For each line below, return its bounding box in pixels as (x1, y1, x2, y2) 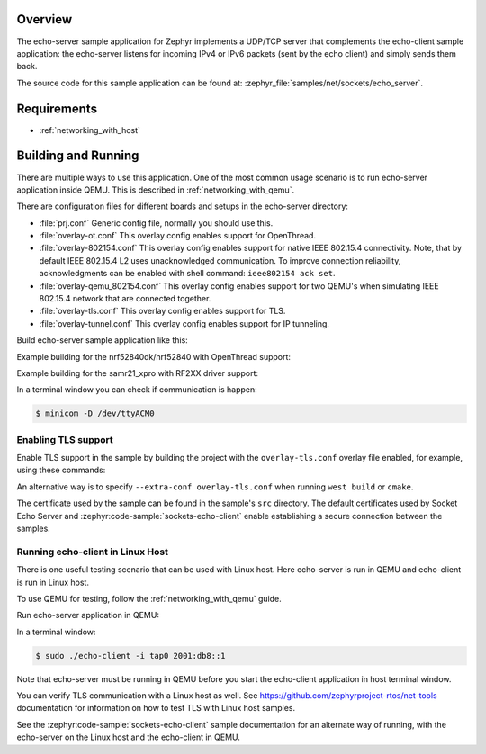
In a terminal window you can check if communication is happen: (16, 384, 258, 395)
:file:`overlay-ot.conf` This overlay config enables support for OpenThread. (39, 230, 317, 241)
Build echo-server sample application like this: (16, 335, 188, 346)
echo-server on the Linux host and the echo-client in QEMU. (16, 732, 240, 742)
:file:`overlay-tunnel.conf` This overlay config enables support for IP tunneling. (39, 318, 330, 328)
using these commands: (16, 464, 106, 476)
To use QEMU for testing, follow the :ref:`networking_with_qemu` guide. (16, 593, 283, 604)
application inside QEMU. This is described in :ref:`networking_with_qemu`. (16, 184, 295, 195)
